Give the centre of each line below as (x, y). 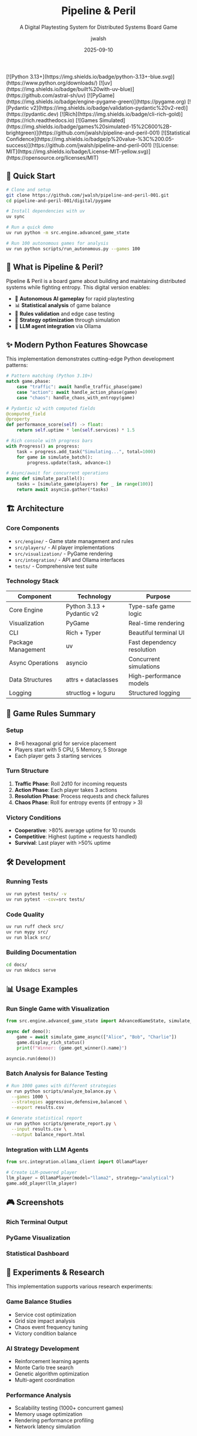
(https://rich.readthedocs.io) (40, 120)
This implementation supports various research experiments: (80, 1286)
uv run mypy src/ (27, 932)
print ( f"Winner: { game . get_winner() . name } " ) (72, 1048)
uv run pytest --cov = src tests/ (45, 899)
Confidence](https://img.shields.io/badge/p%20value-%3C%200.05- (90, 139)
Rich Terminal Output (37, 1222)
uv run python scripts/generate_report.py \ (61, 1124)
